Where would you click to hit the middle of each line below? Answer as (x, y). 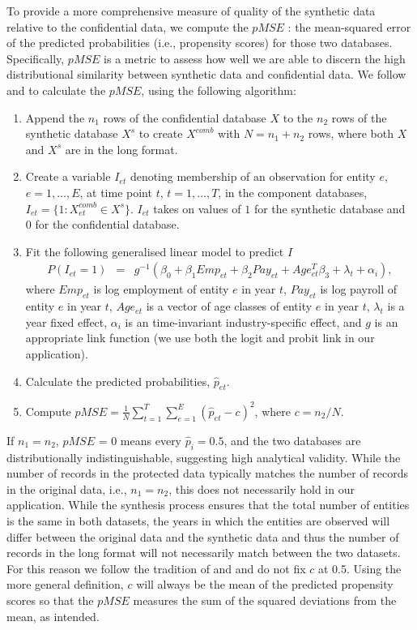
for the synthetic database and (330, 208)
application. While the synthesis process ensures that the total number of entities (208, 505)
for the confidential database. (107, 224)
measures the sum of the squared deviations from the (265, 600)
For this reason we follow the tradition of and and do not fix (156, 568)
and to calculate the (56, 90)
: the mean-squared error (349, 26)
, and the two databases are (292, 440)
